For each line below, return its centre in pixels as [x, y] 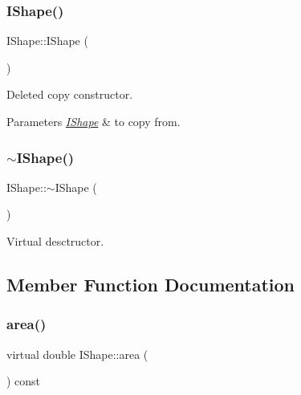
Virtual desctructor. [55, 241]
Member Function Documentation [151, 284]
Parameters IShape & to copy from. [94, 121]
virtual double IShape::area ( [77, 354]
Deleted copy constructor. [70, 94]
